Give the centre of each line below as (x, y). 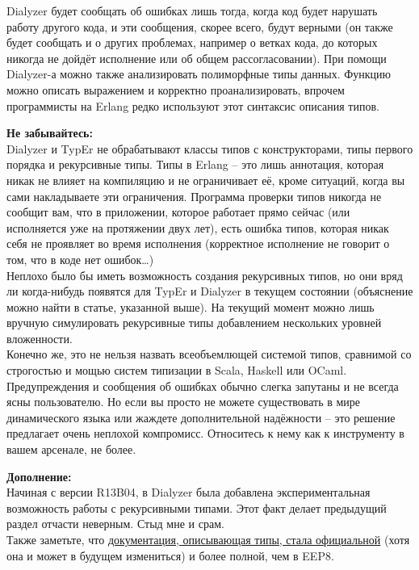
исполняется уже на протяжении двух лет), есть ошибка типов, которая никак (198, 227)
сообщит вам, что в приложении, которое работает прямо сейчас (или (178, 212)
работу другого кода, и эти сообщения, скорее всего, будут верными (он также (200, 26)
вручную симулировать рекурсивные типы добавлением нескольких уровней (194, 323)
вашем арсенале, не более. (71, 449)
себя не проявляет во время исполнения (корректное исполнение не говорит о (198, 243)
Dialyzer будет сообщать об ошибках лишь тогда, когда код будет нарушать (192, 10)
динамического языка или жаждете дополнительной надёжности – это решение (201, 417)
